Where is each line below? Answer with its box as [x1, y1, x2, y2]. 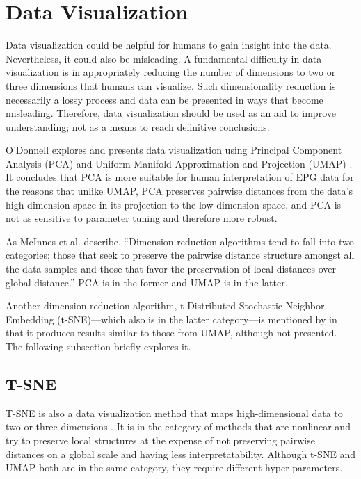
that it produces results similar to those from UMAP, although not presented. [6, 325, 337, 340]
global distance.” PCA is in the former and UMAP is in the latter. [6, 275, 288, 289]
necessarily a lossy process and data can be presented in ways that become [6, 92, 323, 106]
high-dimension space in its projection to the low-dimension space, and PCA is [6, 197, 342, 211]
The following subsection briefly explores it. [6, 339, 191, 353]
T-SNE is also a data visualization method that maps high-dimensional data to [6, 405, 343, 420]
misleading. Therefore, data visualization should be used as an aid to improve [6, 106, 336, 120]
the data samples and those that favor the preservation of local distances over [6, 261, 337, 276]
